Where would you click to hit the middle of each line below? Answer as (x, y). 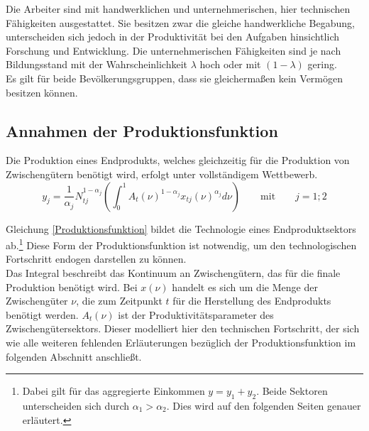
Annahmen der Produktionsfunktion (142, 130)
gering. (322, 64)
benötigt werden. (42, 314)
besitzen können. (42, 92)
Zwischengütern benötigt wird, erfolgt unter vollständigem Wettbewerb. (162, 174)
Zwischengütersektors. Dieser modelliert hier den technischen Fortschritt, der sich (183, 328)
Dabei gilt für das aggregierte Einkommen (114, 391)
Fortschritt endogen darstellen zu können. (96, 259)
